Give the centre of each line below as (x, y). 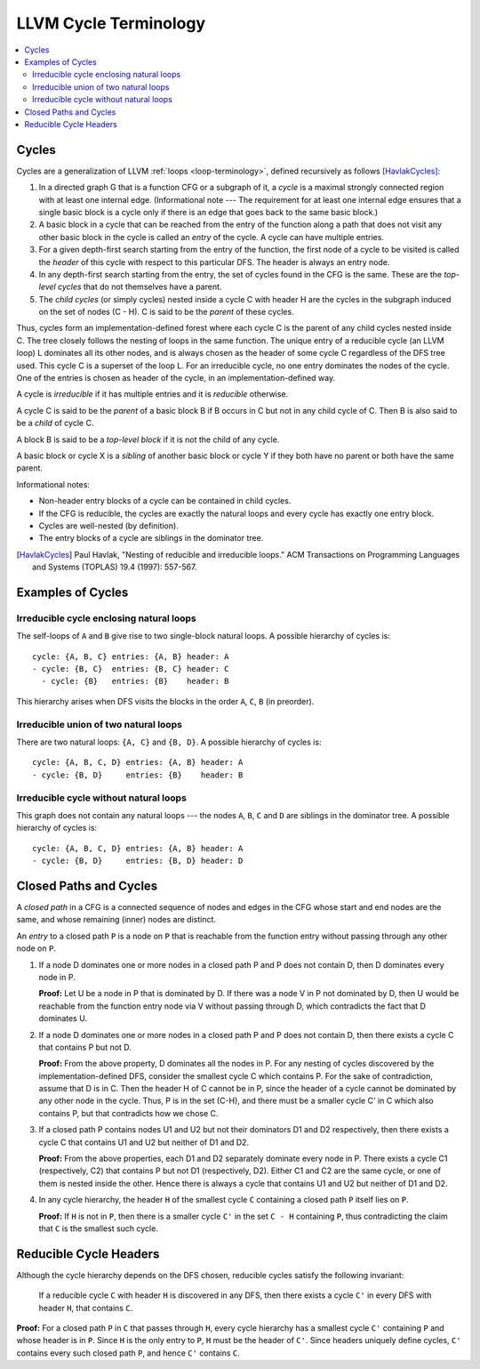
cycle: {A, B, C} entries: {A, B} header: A (131, 656)
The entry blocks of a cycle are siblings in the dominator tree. (151, 538)
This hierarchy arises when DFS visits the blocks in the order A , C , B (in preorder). (165, 701)
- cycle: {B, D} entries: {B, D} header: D (138, 861)
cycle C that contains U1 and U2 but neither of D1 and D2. (144, 1142)
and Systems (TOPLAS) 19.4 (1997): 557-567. (115, 567)
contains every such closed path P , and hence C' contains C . (128, 1353)
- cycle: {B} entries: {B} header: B (136, 681)
